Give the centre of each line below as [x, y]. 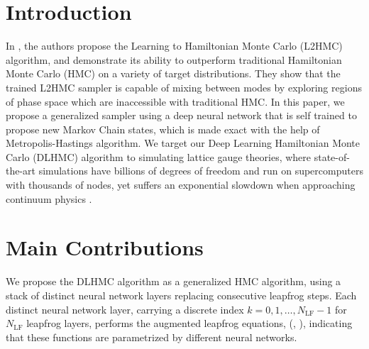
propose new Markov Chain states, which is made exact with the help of [163, 129]
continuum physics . [49, 198]
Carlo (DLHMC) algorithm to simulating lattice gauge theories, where [159, 156]
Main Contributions [105, 247]
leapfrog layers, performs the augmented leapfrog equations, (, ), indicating [189, 323]
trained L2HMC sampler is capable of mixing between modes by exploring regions [184, 87]
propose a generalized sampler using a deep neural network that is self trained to [181, 115]
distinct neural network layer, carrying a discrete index [125, 309]
